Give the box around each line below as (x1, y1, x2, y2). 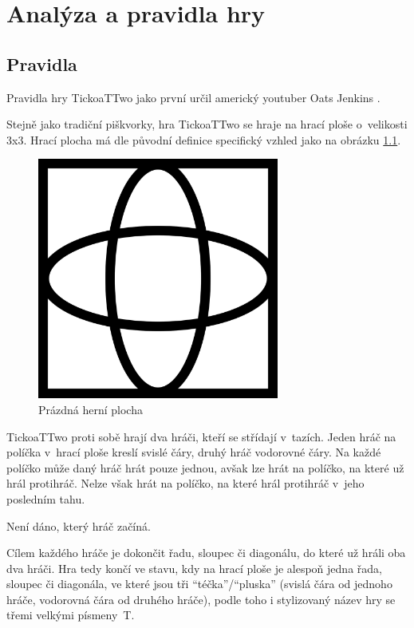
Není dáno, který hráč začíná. (6, 517, 151, 534)
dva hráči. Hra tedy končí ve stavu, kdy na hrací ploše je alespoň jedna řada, (6, 559, 382, 576)
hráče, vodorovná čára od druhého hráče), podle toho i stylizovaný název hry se (6, 590, 396, 607)
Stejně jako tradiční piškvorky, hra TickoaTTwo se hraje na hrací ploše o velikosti (6, 116, 408, 132)
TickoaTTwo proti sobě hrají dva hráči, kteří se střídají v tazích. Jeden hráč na (6, 428, 396, 444)
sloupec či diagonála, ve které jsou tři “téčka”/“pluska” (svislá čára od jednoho (6, 575, 392, 592)
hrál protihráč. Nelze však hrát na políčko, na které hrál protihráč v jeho (6, 475, 365, 492)
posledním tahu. (6, 490, 85, 507)
